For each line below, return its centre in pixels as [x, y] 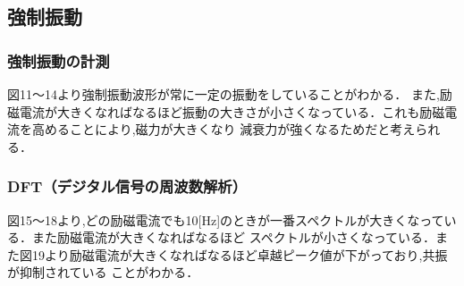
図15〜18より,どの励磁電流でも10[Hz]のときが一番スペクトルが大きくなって [226, 219]
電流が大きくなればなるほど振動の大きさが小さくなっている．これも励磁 [232, 111]
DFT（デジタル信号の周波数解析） [127, 186]
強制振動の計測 [59, 60]
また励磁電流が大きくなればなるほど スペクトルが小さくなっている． [233, 237]
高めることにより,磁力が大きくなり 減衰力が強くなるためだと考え [224, 129]
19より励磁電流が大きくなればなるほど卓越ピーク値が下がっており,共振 [240, 254]
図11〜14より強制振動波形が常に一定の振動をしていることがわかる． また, [224, 94]
